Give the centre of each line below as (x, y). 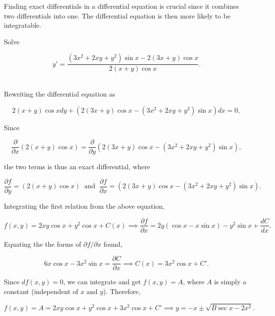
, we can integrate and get (102, 282)
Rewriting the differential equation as (60, 94)
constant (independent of (41, 291)
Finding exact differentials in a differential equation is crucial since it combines (121, 6)
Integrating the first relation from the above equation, (84, 206)
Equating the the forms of (43, 244)
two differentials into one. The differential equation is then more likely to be (117, 15)
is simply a (230, 282)
